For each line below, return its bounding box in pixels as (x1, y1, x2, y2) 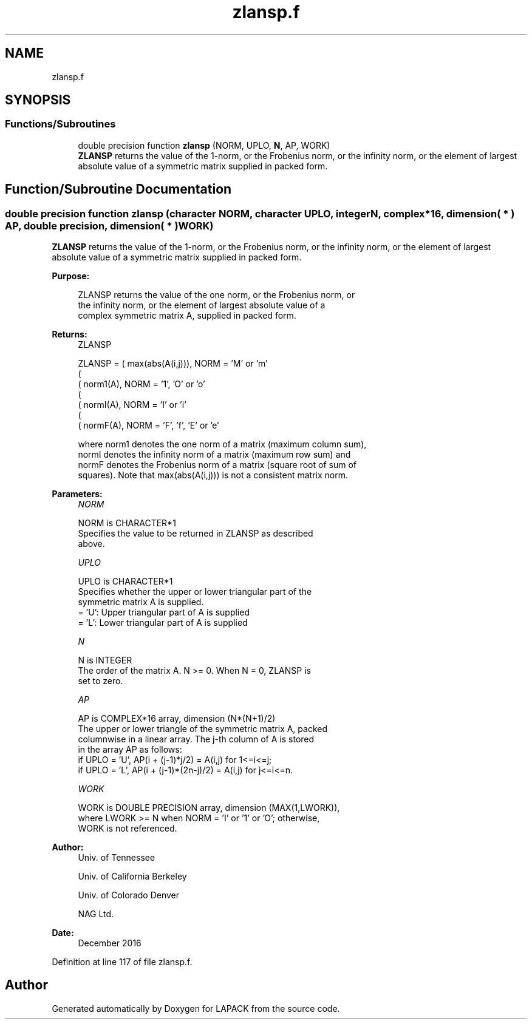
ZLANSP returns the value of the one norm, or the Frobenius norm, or (78, 290, 355, 300)
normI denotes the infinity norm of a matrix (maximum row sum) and (78, 449, 351, 460)
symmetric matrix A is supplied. (78, 597, 204, 608)
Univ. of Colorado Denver (78, 890, 180, 901)
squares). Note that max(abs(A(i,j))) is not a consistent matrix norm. (78, 470, 348, 481)
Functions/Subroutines (5, 118, 116, 131)
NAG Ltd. (78, 909, 114, 920)
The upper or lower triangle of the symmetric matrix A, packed (78, 724, 328, 734)
